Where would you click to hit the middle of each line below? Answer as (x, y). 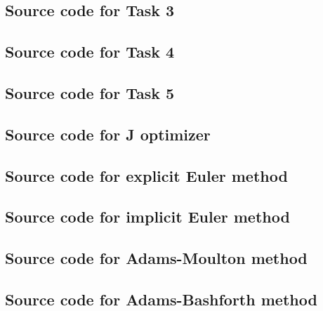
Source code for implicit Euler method (147, 217)
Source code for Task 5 (90, 92)
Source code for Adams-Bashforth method (161, 299)
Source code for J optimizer (108, 134)
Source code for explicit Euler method (146, 175)
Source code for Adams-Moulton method (156, 258)
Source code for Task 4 (90, 52)
